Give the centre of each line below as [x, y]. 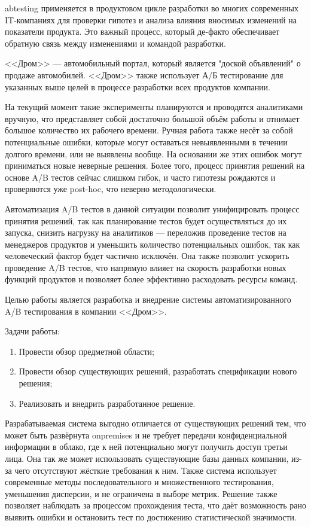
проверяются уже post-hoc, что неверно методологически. [111, 189]
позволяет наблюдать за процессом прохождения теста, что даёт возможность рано [155, 505]
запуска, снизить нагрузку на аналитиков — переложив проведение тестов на [146, 232]
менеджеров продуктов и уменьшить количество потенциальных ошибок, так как [153, 244]
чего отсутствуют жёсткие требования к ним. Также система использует [146, 470]
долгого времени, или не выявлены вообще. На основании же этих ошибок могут [153, 153]
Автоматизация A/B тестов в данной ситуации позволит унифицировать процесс [152, 208]
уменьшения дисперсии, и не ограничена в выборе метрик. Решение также [141, 493]
